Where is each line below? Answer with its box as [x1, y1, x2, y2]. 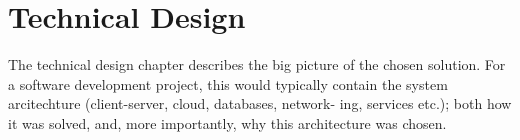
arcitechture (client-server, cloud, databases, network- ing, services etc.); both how [8, 93, 512, 114]
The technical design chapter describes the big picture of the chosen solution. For [8, 54, 506, 75]
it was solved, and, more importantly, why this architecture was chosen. [8, 112, 447, 133]
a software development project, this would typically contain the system [8, 73, 448, 94]
